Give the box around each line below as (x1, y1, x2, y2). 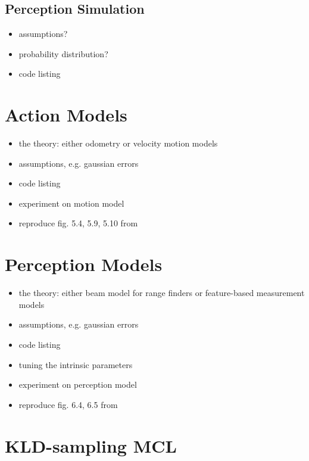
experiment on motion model (18, 197, 124, 209)
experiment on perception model (18, 378, 137, 391)
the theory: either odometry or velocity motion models (18, 137, 218, 149)
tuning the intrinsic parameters (18, 358, 133, 370)
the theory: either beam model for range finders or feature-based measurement (18, 286, 305, 299)
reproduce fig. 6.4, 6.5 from (18, 398, 118, 410)
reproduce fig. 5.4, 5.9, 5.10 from (18, 217, 138, 229)
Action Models (5, 102, 127, 127)
